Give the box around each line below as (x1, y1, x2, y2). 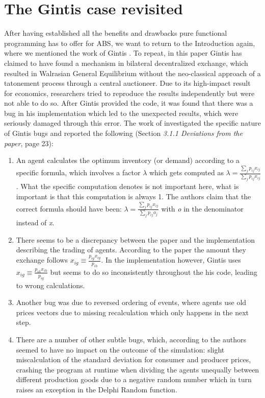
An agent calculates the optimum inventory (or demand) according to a (16, 155, 240, 166)
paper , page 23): (4, 137, 54, 148)
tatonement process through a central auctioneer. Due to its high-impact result (4, 78, 251, 88)
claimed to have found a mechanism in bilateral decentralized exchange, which (4, 57, 248, 68)
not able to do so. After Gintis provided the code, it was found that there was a (4, 98, 253, 108)
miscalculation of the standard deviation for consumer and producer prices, (16, 354, 251, 365)
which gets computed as (149, 167, 224, 178)
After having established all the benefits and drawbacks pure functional (4, 28, 227, 38)
